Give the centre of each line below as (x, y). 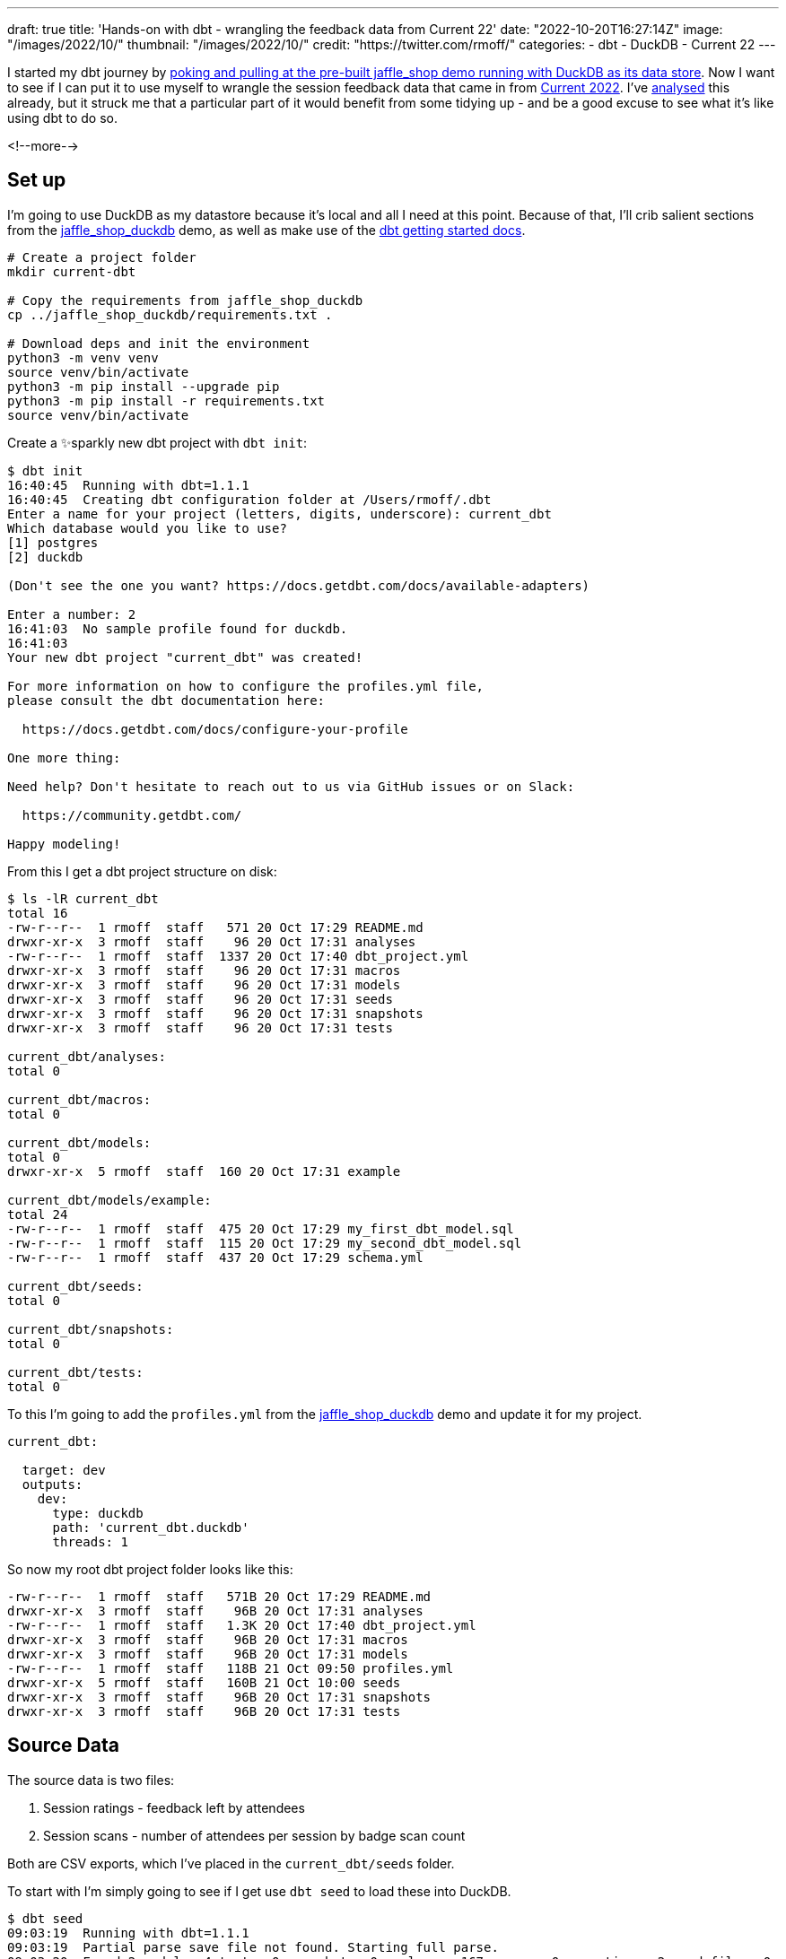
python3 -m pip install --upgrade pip (144, 386)
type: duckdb (98, 1513)
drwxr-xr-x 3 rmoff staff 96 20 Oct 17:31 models (204, 984)
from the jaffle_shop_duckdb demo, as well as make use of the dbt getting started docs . (266, 230)
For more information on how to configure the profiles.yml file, (246, 686)
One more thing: (64, 757)
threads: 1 (90, 1541)
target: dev (64, 1470)
